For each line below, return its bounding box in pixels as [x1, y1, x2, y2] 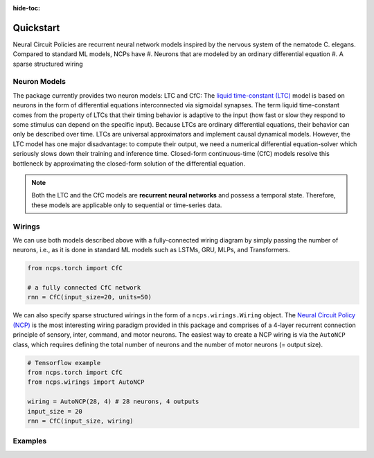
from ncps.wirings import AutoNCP [27, 378, 145, 386]
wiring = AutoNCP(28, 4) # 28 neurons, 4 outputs [27, 398, 199, 405]
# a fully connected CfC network [27, 284, 141, 292]
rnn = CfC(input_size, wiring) [27, 416, 134, 425]
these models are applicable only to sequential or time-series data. [31, 201, 222, 209]
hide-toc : [12, 4, 41, 12]
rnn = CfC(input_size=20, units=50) [27, 293, 152, 301]
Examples [12, 437, 47, 446]
